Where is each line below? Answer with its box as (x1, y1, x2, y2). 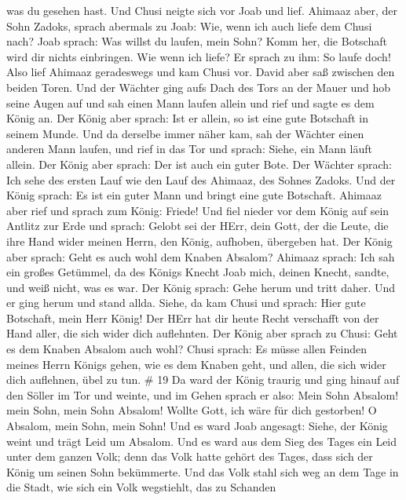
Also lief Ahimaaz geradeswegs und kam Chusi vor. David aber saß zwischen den (6, 64, 395, 80)
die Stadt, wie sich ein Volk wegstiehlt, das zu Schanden (6, 479, 276, 495)
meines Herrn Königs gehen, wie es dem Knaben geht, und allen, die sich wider (6, 356, 386, 372)
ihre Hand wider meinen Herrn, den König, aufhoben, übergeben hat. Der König (6, 232, 393, 249)
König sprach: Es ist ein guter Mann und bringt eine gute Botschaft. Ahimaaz (6, 187, 382, 203)
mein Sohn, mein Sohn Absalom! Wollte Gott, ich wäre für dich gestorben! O (6, 402, 377, 418)
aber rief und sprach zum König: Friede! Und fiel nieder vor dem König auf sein (6, 202, 390, 218)
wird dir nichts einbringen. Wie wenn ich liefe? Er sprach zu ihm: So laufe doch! (6, 48, 391, 64)
